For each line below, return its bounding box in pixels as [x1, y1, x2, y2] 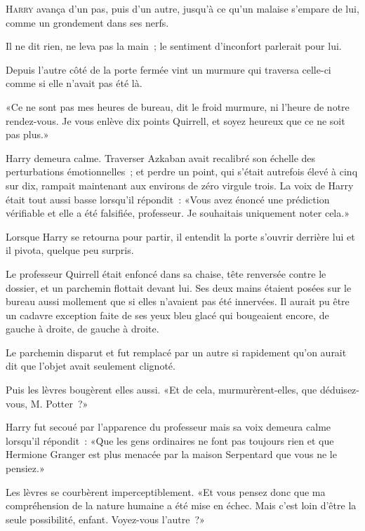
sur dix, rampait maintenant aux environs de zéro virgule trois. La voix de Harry [6, 177, 354, 192]
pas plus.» [6, 127, 49, 142]
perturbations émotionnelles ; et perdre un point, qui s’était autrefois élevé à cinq [6, 164, 358, 179]
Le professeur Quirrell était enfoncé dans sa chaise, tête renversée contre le [6, 266, 326, 281]
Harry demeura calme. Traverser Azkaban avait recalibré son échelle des [6, 150, 316, 165]
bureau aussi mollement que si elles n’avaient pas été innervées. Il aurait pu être [6, 294, 350, 309]
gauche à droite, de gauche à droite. [6, 321, 159, 336]
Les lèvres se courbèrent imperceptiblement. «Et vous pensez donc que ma [6, 484, 326, 499]
